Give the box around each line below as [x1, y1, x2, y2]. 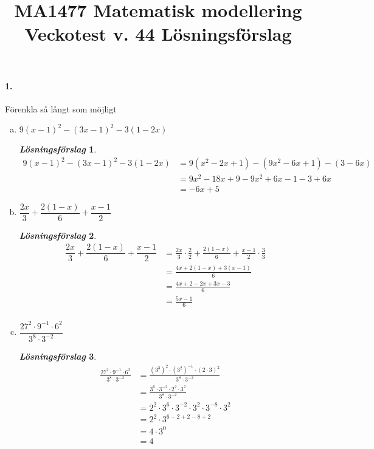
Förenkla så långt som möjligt [5, 102, 117, 115]
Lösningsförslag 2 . [19, 228, 97, 241]
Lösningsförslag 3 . [19, 350, 97, 363]
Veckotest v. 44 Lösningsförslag [24, 21, 292, 46]
